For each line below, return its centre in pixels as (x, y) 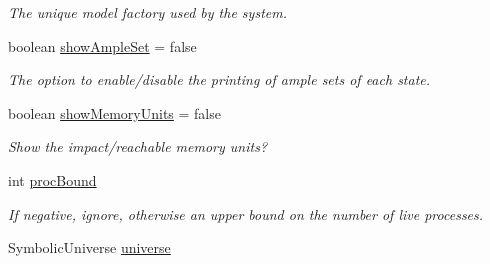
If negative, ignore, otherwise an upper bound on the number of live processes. (246, 213)
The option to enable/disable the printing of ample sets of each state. (219, 79)
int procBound (52, 179)
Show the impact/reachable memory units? (138, 146)
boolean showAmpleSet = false (102, 45)
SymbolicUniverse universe (89, 247)
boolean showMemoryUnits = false (114, 112)
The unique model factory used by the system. (147, 12)
